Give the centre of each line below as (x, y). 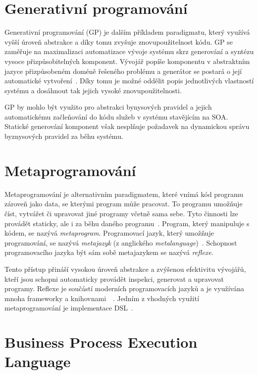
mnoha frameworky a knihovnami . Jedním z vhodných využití (102, 298)
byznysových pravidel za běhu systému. (64, 136)
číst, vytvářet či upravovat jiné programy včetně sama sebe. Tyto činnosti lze (121, 213)
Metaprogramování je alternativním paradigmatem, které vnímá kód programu (124, 194)
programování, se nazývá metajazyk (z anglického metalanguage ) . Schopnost (121, 242)
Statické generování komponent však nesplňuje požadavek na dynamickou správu (127, 126)
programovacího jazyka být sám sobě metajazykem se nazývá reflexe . (109, 252)
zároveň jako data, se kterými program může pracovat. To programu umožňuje (124, 204)
